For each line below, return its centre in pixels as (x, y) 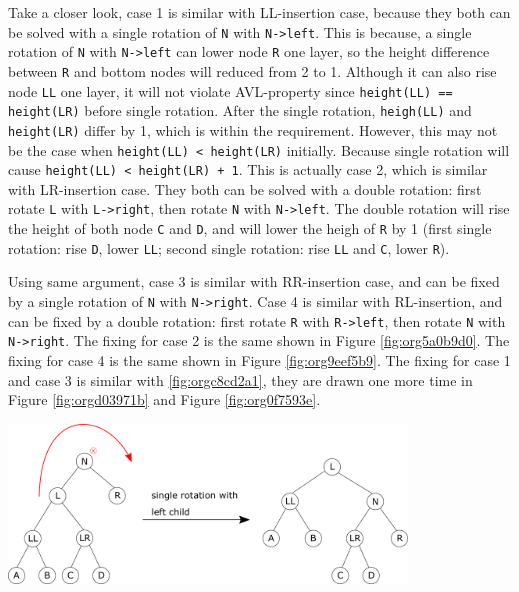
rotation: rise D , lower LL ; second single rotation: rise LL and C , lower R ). (229, 247)
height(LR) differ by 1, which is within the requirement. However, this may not (253, 129)
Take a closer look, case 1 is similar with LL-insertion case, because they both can (259, 12)
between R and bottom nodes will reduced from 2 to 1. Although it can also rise (252, 70)
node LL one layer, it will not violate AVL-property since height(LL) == (230, 90)
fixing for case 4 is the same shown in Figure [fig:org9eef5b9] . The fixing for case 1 (259, 359)
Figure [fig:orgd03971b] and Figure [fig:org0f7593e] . (164, 399)
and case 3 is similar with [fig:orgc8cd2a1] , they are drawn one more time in (240, 379)
